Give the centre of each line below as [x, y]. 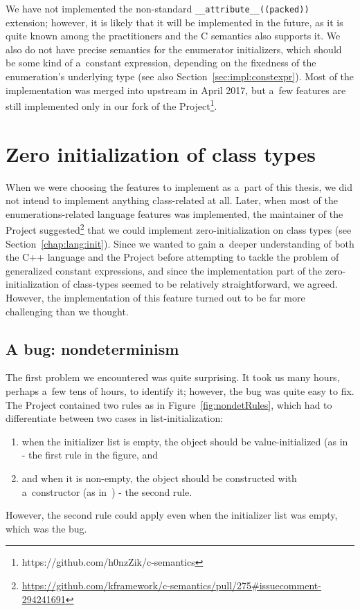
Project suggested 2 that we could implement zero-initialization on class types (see [179, 229]
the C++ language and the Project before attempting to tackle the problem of [172, 257]
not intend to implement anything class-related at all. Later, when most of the [172, 200]
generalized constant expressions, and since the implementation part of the [164, 270]
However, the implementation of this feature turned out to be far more [155, 297]
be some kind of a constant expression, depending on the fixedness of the [161, 63]
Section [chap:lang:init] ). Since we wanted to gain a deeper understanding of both [180, 243]
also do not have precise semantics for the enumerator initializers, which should [174, 49]
